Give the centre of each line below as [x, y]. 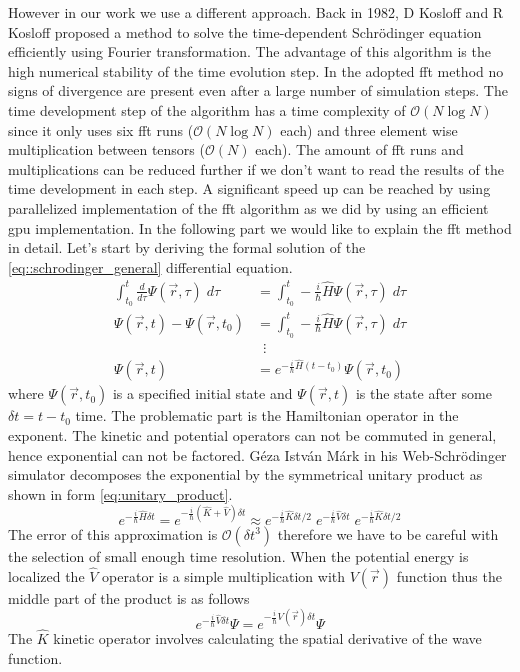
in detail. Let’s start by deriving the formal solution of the [187, 247]
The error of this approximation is [113, 533]
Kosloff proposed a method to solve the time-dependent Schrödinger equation [245, 31]
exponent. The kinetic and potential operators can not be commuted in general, [252, 435]
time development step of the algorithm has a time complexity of [207, 109]
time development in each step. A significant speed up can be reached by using [249, 188]
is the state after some [423, 393]
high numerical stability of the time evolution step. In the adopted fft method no [256, 70]
